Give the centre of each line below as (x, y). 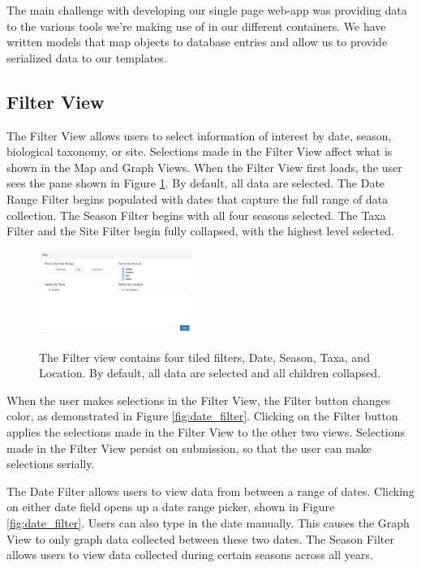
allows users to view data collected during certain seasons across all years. (190, 555)
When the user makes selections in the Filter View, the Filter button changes (199, 400)
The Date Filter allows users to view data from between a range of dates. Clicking (210, 491)
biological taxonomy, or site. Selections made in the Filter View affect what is (200, 151)
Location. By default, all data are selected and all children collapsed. (210, 373)
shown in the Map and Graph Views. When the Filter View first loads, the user (204, 167)
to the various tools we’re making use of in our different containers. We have (196, 26)
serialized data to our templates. (87, 57)
